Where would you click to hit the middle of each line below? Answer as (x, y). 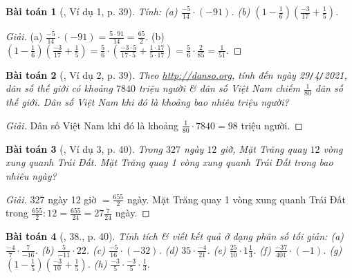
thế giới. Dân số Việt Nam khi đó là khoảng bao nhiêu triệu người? (147, 102)
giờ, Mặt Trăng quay (263, 148)
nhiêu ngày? (31, 175)
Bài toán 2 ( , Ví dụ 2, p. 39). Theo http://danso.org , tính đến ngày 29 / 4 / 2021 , (176, 74)
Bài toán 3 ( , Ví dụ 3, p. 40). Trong (84, 148)
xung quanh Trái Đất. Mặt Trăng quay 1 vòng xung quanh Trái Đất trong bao (169, 162)
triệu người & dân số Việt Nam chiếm (219, 88)
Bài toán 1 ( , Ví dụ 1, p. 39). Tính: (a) (92, 11)
